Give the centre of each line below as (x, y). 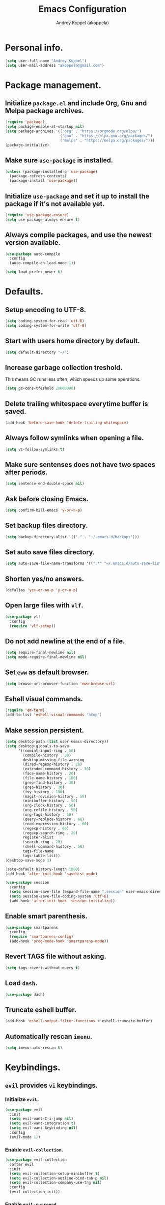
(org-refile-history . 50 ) (50, 810)
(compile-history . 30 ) (47, 755)
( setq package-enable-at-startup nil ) (45, 127)
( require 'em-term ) (25, 710)
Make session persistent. (45, 730)
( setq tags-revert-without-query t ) (42, 968)
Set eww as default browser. (47, 673)
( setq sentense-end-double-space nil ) (45, 484)
